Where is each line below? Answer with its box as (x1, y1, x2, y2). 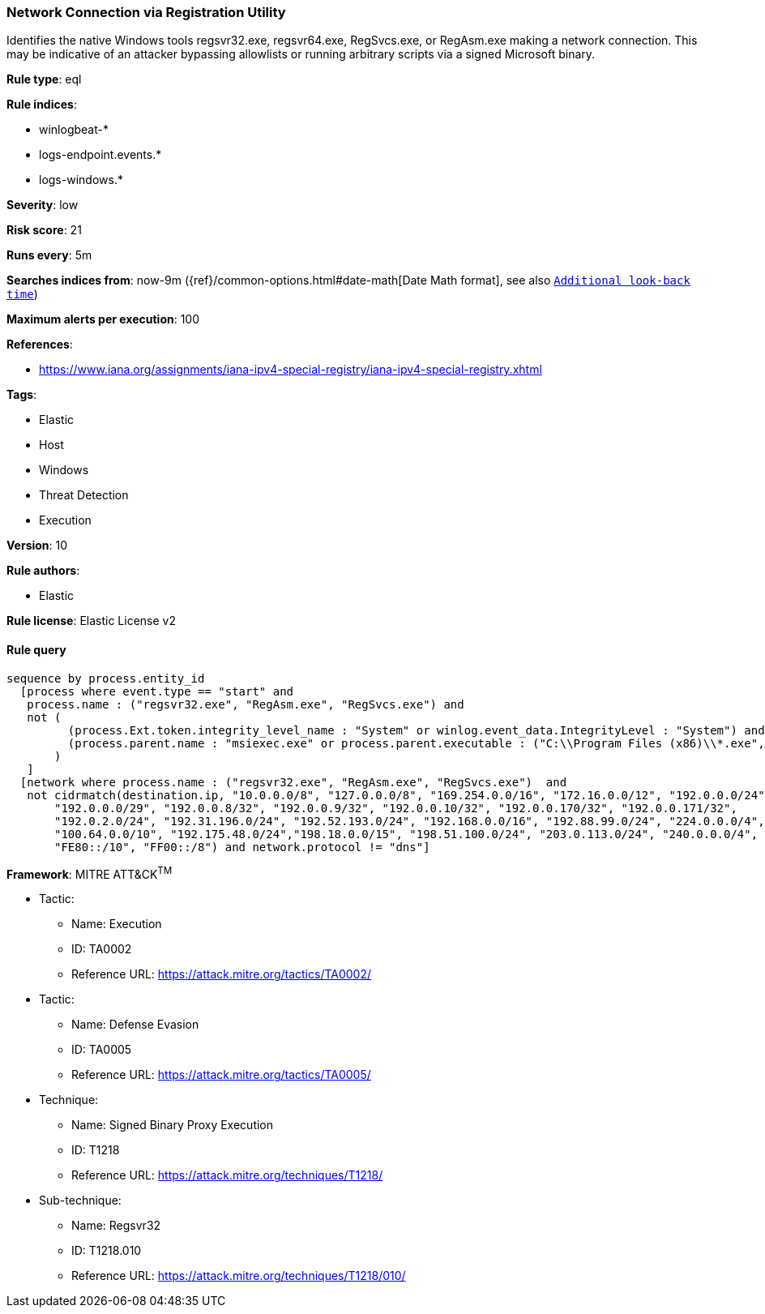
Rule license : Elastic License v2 (6, 614, 176, 628)
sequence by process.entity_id (6, 671, 205, 685)
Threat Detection (39, 488, 129, 503)
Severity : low (6, 198, 79, 212)
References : (6, 337, 73, 352)
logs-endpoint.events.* (39, 148, 162, 162)
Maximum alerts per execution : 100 (6, 312, 200, 327)
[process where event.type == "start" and (19, 684, 294, 698)
